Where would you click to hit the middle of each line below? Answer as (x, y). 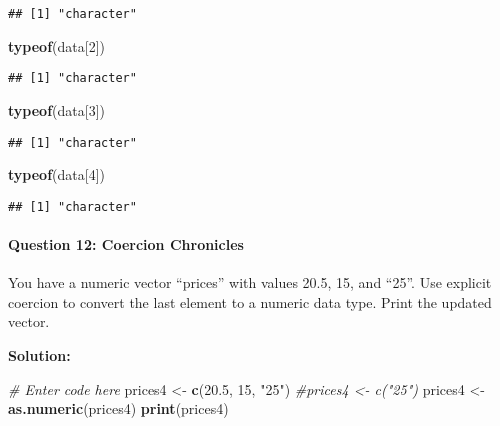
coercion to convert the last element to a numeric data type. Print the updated (250, 301)
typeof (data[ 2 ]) (56, 45)
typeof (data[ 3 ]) (56, 109)
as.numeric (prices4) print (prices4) (118, 408)
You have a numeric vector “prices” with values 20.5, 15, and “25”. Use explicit (250, 282)
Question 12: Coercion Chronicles (126, 244)
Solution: (39, 354)
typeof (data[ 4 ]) (56, 174)
